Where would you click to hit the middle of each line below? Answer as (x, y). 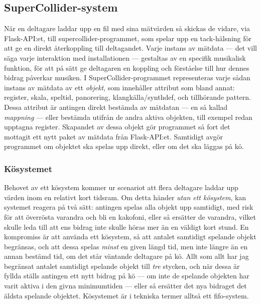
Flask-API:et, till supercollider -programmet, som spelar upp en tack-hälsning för (128, 38)
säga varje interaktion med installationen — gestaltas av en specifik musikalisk (125, 57)
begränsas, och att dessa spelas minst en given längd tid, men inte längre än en (126, 246)
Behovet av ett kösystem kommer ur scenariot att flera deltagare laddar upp (121, 187)
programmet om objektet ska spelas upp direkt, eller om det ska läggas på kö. (124, 146)
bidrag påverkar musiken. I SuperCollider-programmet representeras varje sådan (127, 78)
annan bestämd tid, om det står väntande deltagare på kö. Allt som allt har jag (126, 256)
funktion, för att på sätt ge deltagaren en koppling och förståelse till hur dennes (127, 67)
